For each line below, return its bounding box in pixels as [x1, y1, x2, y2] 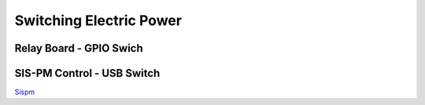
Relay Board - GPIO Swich [14, 42, 143, 55]
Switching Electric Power [14, 12, 183, 29]
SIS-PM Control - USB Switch [14, 67, 161, 80]
